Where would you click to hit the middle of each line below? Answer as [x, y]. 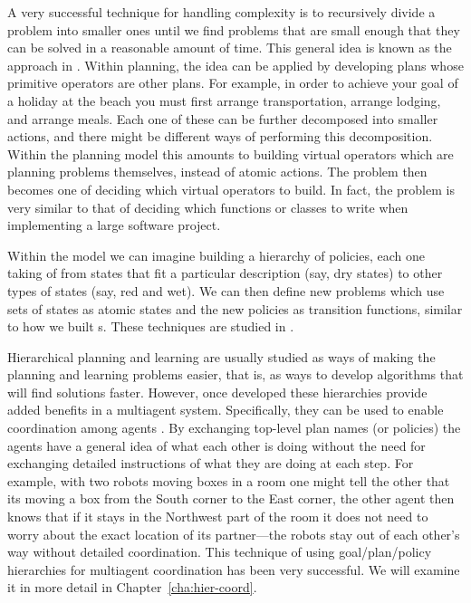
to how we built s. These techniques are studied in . [151, 326]
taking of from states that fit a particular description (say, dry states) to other [225, 273]
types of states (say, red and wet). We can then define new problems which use [226, 290]
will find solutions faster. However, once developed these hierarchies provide [217, 392]
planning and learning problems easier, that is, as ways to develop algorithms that [235, 374]
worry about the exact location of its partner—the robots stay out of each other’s [234, 534]
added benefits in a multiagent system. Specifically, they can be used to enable [226, 410]
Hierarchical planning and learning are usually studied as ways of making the [221, 356]
